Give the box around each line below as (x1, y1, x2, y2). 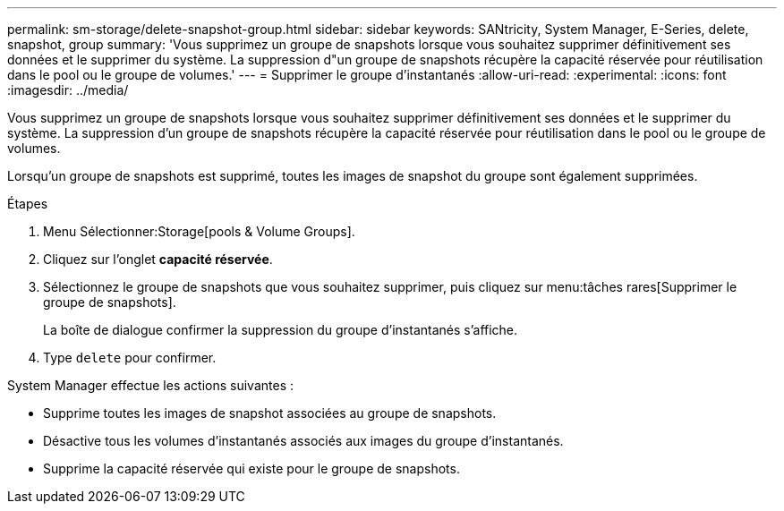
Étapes (7, 196, 48, 211)
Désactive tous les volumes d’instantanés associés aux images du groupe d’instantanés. (43, 433, 564, 448)
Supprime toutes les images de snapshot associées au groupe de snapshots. (43, 405, 497, 421)
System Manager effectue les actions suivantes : (7, 378, 294, 393)
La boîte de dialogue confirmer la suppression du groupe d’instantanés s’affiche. (43, 322, 518, 337)
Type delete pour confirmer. (43, 350, 217, 365)
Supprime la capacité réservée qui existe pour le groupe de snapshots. (43, 461, 460, 476)
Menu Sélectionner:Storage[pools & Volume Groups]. (43, 224, 355, 239)
